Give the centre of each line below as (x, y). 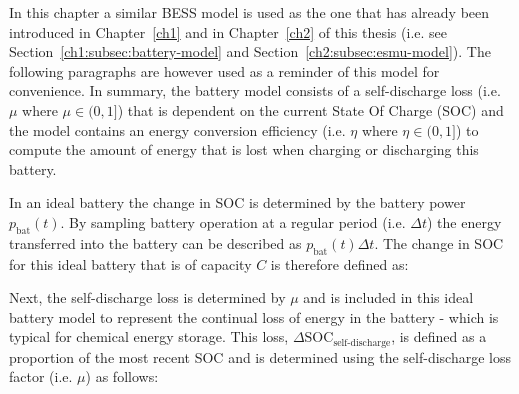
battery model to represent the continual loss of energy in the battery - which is (254, 316)
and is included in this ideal (388, 297)
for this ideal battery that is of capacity (130, 263)
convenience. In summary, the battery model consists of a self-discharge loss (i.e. (255, 90)
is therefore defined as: (339, 263)
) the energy (464, 221)
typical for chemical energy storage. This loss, (149, 336)
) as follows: (122, 376)
